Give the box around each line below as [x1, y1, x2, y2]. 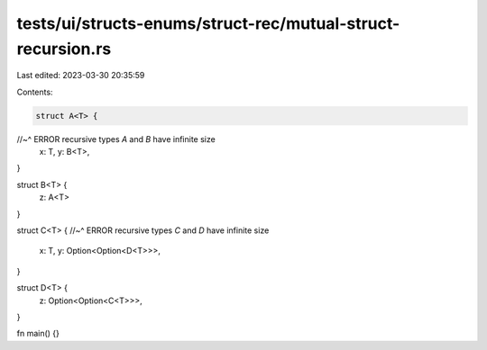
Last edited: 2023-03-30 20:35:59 [16, 70, 145, 81]
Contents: [16, 86, 53, 97]
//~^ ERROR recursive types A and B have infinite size [16, 133, 216, 144]
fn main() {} [16, 328, 60, 339]
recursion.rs [16, 39, 112, 58]
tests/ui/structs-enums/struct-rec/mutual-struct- [16, 13, 400, 33]
